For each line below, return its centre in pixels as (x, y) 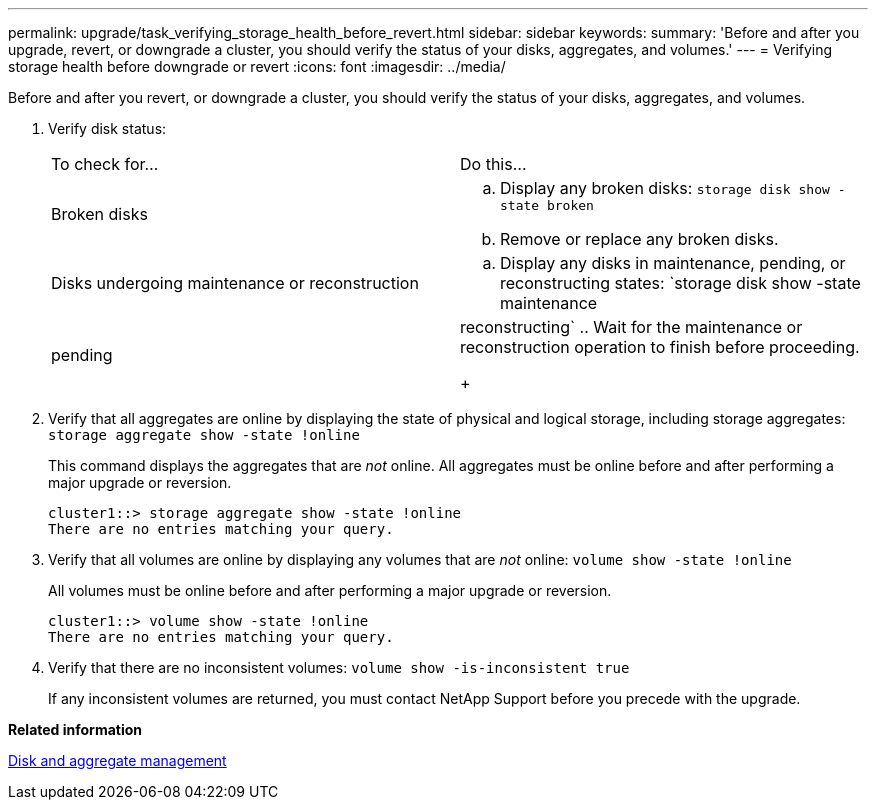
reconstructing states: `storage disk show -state (680, 283)
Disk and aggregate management (117, 760)
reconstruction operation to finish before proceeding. (660, 347)
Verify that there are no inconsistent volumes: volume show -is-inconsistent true (339, 667)
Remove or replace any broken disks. (639, 239)
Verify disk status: (107, 128)
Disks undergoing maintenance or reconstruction (235, 283)
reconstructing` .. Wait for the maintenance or (631, 327)
